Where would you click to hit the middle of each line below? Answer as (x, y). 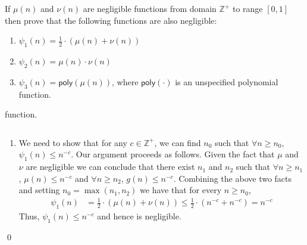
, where (125, 81)
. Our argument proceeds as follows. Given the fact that (173, 154)
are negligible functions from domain (150, 8)
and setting (39, 190)
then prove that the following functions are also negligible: (111, 20)
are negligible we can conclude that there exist (110, 167)
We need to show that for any (73, 142)
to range (248, 8)
